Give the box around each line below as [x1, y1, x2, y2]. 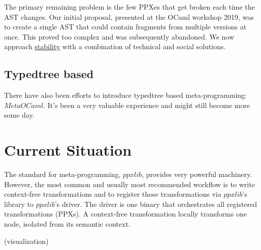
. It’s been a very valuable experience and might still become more [43, 99, 250, 110]
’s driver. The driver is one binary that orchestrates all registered [54, 198, 257, 209]
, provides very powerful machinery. [142, 169, 252, 180]
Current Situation [4, 139, 132, 160]
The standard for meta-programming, [4, 169, 121, 180]
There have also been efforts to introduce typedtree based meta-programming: [4, 90, 247, 100]
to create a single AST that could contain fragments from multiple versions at [4, 21, 247, 32]
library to [4, 198, 34, 209]
